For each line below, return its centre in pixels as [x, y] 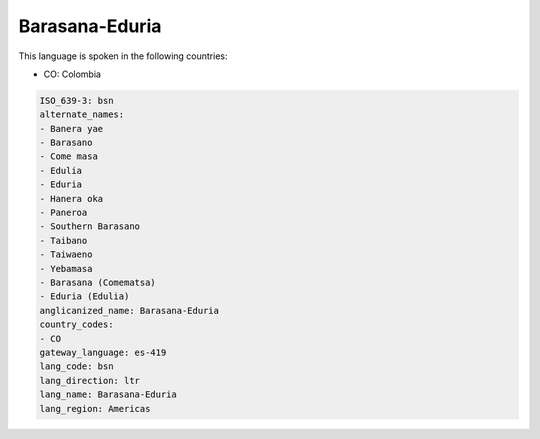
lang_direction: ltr [89, 380]
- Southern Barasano [89, 226]
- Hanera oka [71, 198]
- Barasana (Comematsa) [98, 282]
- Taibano [63, 240]
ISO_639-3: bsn [76, 100]
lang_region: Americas [95, 408]
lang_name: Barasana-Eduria [108, 394]
